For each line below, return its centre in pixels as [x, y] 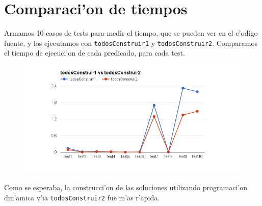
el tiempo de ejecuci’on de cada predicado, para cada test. [95, 53]
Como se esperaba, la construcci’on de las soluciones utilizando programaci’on [126, 187]
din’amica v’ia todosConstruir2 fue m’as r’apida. [82, 197]
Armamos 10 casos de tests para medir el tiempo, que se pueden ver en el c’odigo [131, 33]
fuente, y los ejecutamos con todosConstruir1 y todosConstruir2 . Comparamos [131, 43]
